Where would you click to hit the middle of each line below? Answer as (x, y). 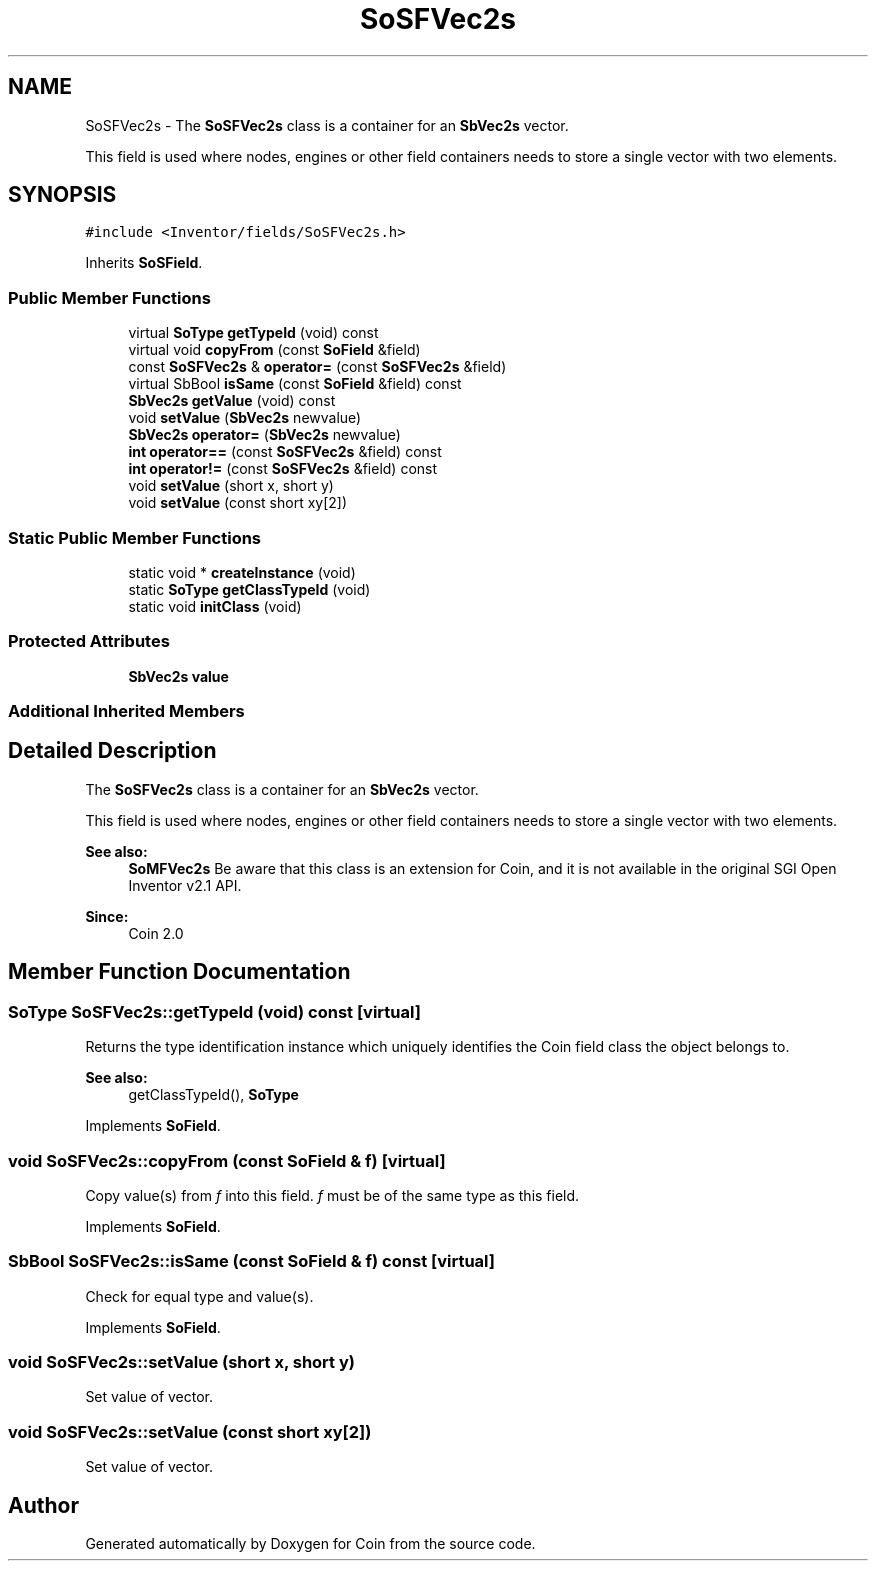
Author (43, 1505)
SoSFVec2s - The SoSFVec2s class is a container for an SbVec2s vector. (327, 125)
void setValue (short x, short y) (231, 486)
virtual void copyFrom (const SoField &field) (274, 350)
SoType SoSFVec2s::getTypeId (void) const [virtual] (214, 1011)
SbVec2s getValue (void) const (232, 401)
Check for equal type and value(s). (199, 1296)
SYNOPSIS (62, 195)
